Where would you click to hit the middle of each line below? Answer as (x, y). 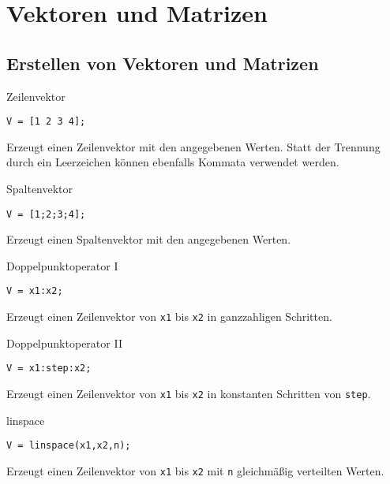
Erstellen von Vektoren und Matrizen (163, 63)
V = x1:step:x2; (49, 369)
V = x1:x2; (35, 291)
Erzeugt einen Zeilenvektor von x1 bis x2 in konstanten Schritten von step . (189, 394)
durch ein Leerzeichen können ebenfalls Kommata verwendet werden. (173, 162)
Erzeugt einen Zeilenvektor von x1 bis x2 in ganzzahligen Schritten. (169, 316)
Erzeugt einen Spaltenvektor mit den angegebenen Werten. (149, 239)
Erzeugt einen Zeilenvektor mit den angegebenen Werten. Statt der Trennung (193, 146)
